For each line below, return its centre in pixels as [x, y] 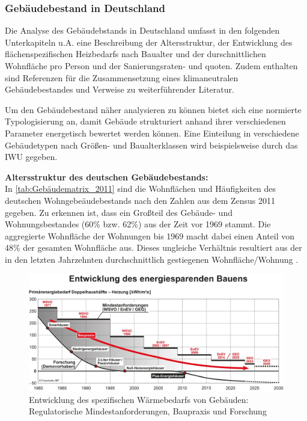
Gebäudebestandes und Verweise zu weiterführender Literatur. [120, 89]
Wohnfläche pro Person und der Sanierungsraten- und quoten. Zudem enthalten [151, 66]
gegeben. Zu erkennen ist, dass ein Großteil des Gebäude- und [119, 212]
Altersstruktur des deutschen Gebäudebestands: [107, 177]
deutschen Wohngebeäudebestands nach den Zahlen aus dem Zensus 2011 [140, 200]
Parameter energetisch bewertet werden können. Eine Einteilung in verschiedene [152, 133]
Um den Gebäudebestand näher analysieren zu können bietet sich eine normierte [153, 109]
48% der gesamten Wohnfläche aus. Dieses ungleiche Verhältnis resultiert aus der [153, 247]
